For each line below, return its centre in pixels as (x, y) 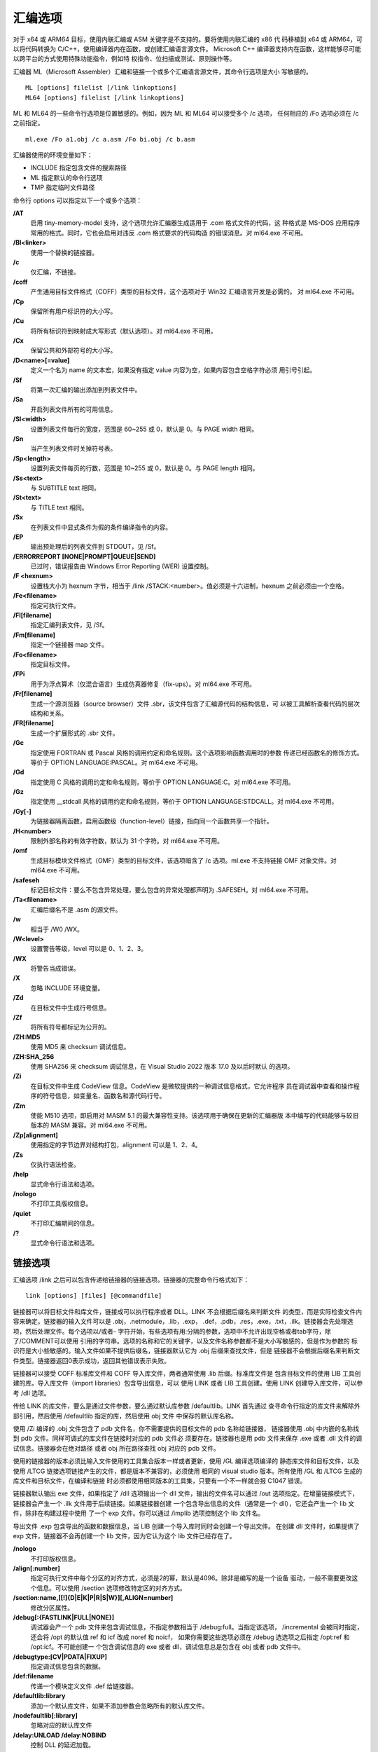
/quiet (22, 1213)
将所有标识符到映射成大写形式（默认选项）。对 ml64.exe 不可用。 (124, 331)
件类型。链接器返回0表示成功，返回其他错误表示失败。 (92, 1360)
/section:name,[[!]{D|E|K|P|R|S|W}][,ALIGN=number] (93, 1598)
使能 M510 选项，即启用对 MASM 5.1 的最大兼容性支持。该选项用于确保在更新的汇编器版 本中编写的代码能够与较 (191, 1115)
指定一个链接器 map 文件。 (69, 645)
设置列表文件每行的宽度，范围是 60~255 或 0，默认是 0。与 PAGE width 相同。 (144, 429)
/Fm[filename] (34, 635)
